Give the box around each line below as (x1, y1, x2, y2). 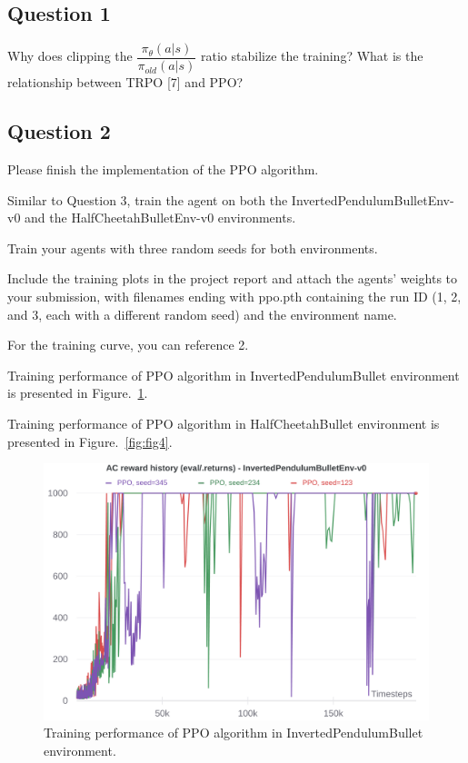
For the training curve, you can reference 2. (7, 335, 249, 354)
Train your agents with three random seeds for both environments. (7, 238, 378, 257)
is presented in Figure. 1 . (7, 383, 148, 402)
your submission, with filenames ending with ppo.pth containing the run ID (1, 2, (7, 287, 462, 306)
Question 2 (7, 117, 111, 145)
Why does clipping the (7, 46, 133, 65)
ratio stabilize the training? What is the (201, 46, 423, 65)
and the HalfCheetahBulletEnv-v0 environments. (25, 208, 296, 227)
